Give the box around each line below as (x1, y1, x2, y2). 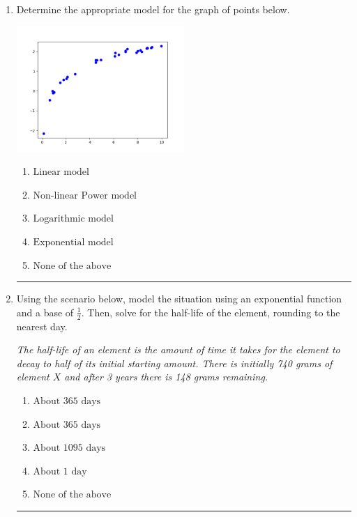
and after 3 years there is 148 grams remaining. (64, 369, 268, 384)
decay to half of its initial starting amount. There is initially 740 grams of (16, 355, 333, 370)
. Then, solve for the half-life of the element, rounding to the (81, 304, 340, 319)
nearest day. (16, 318, 68, 333)
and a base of (16, 304, 74, 319)
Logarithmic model (33, 214, 114, 224)
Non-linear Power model (33, 190, 137, 201)
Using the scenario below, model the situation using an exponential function (16, 291, 342, 306)
